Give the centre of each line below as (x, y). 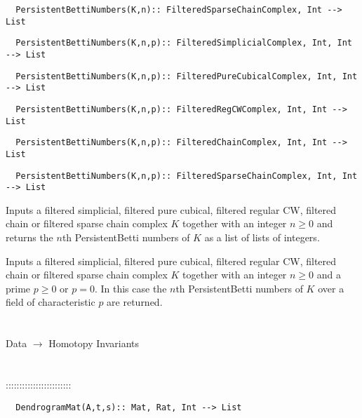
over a (331, 288)
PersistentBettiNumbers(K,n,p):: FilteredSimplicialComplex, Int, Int (184, 43)
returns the (29, 237)
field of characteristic (51, 302)
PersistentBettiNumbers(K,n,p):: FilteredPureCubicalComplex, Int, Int (187, 76)
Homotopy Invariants (94, 343)
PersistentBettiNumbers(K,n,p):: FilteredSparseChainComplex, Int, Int (187, 176)
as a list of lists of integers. (262, 237)
